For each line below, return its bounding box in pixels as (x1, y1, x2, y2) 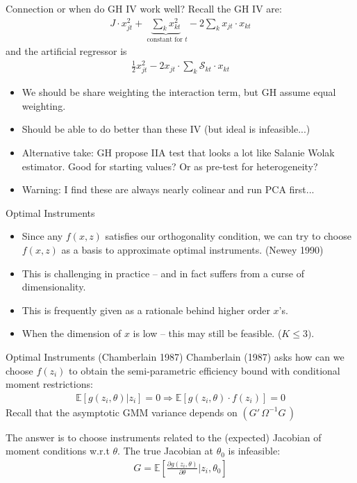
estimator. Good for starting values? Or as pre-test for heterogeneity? (22, 158, 318, 173)
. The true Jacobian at (117, 443, 213, 458)
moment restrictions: (6, 377, 93, 391)
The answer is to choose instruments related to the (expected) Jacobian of (6, 429, 322, 444)
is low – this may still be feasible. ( (133, 326, 282, 341)
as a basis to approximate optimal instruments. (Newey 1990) (61, 242, 324, 256)
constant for (147, 36, 183, 44)
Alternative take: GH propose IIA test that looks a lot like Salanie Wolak (22, 145, 335, 160)
